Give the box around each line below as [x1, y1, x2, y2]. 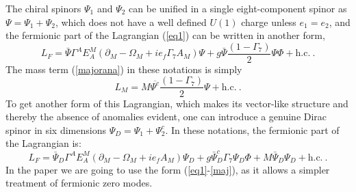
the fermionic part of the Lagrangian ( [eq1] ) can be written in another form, [5, 28, 325, 42]
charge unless [241, 14, 296, 29]
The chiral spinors [5, 1, 81, 15]
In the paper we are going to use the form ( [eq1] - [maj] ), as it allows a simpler [5, 162, 330, 176]
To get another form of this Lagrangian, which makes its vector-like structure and [5, 96, 348, 110]
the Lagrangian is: [5, 136, 81, 150]
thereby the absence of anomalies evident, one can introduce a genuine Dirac [5, 109, 327, 124]
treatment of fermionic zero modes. [5, 176, 153, 190]
